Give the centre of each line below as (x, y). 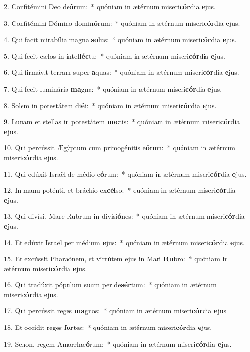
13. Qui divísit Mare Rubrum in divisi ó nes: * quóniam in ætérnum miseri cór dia (124, 216)
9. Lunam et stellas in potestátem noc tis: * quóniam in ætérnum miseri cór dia (122, 122)
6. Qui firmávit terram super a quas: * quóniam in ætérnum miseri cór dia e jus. (122, 72)
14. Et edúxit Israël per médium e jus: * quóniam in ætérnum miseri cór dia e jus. (124, 242)
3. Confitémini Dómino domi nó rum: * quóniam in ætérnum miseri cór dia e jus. (122, 23)
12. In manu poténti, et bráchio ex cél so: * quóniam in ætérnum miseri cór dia (120, 190)
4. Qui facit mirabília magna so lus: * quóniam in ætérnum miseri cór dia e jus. (120, 39)
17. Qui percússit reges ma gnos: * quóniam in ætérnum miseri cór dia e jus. (116, 311)
